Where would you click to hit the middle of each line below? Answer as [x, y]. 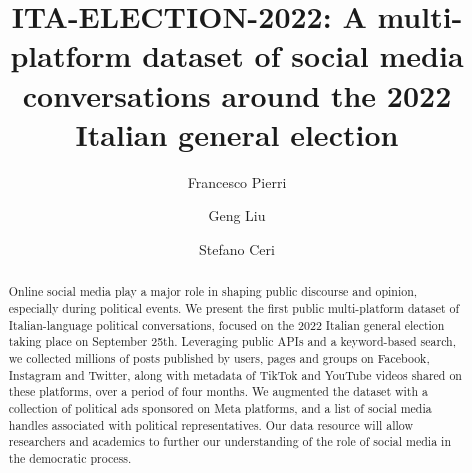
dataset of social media [303, 55]
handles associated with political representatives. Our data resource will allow [210, 424]
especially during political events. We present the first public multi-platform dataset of [234, 307]
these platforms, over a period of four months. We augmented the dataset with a [218, 391]
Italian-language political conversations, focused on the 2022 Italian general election [226, 324]
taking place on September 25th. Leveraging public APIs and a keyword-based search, [232, 341]
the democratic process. [70, 457]
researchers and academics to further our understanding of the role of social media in [229, 441]
